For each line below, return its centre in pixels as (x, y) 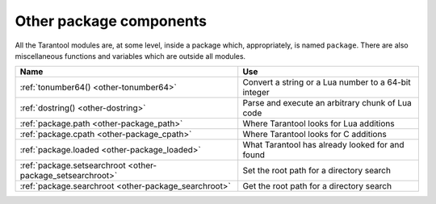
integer (256, 93)
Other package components (111, 21)
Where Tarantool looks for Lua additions (319, 123)
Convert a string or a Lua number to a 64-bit (327, 82)
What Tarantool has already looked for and (323, 145)
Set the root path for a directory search (317, 171)
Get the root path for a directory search (317, 186)
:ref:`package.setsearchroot (73, 165)
